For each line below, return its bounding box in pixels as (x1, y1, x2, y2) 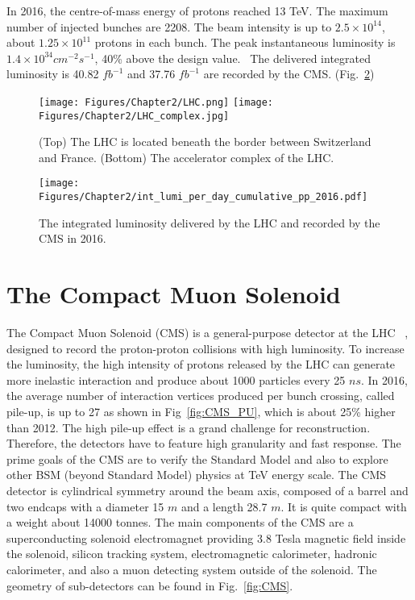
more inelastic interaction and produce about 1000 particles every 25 (6, 371, 346, 388)
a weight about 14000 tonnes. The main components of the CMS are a (6, 514, 354, 531)
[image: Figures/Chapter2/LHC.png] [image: (39, 96, 274, 108)
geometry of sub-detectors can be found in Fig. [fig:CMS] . (6, 577, 293, 594)
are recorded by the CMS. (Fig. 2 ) (203, 65, 375, 82)
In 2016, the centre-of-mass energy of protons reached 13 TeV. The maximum (6, 2, 388, 19)
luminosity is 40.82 (6, 65, 99, 82)
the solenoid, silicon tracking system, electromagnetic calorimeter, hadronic (6, 545, 377, 562)
